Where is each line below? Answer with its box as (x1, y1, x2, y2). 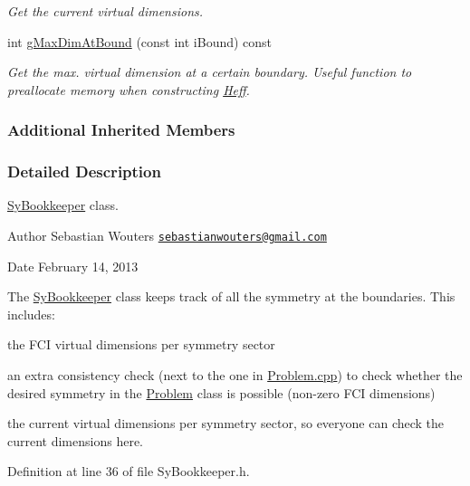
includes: (7, 304, 55, 323)
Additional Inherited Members (7, 119, 235, 141)
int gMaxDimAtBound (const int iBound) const (7, 32, 273, 51)
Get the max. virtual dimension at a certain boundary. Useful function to (7, 62, 412, 81)
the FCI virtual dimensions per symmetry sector (7, 335, 275, 354)
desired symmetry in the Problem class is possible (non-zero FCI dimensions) (7, 383, 436, 402)
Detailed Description (7, 160, 161, 183)
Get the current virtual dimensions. (7, 2, 204, 20)
